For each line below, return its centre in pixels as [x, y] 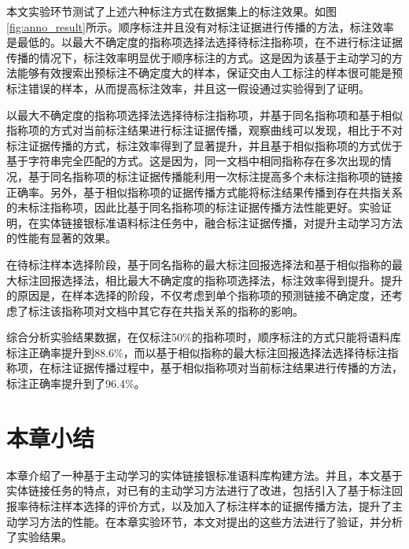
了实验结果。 [39, 537]
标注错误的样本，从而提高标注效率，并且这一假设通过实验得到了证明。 [188, 88]
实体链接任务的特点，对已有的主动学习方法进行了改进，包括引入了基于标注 [199, 490]
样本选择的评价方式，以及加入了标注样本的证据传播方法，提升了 [226, 505]
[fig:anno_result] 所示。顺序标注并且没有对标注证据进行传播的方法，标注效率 [200, 26]
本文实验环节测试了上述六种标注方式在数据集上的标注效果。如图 [171, 11]
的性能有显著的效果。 [61, 238]
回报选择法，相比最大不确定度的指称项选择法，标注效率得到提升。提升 [221, 280]
